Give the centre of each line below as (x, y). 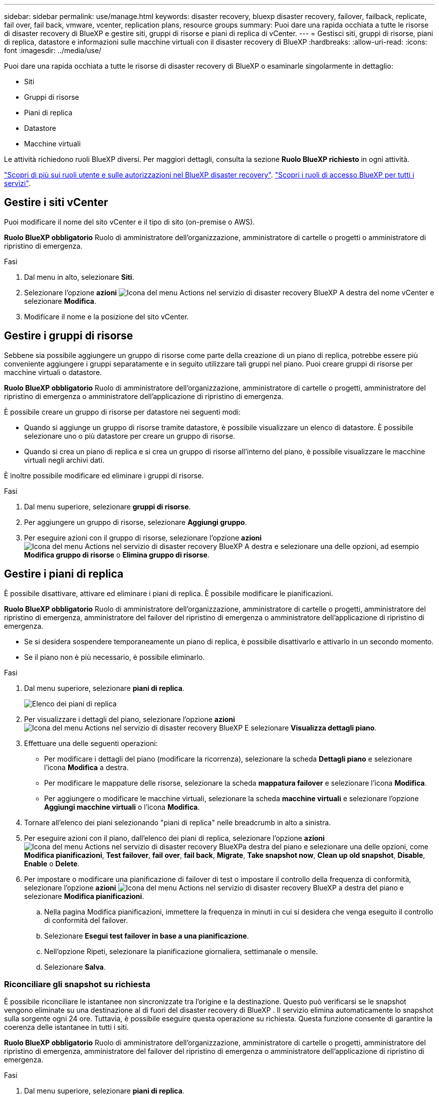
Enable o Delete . (52, 863)
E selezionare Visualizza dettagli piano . (311, 727)
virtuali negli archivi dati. (64, 460)
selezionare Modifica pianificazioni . (84, 896)
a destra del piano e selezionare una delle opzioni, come (336, 846)
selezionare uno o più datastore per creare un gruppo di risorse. (130, 436)
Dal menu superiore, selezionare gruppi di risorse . (107, 506)
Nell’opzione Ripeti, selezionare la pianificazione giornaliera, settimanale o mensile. (181, 951)
